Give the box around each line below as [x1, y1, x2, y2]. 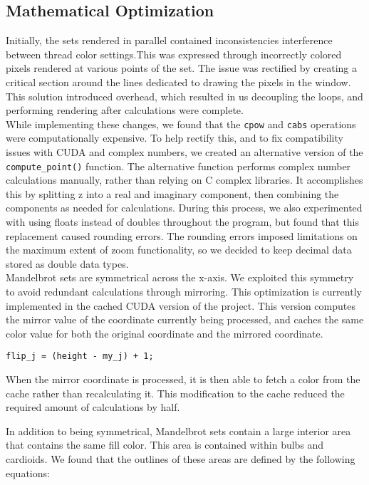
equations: [6, 465, 50, 480]
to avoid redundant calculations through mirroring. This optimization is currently [6, 284, 362, 299]
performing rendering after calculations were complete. [6, 103, 244, 118]
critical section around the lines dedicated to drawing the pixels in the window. [6, 74, 351, 89]
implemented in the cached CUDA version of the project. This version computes [6, 298, 355, 313]
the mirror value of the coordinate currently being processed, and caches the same [6, 312, 364, 327]
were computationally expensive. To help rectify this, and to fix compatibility [6, 130, 343, 145]
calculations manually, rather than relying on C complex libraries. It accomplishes [6, 172, 363, 187]
